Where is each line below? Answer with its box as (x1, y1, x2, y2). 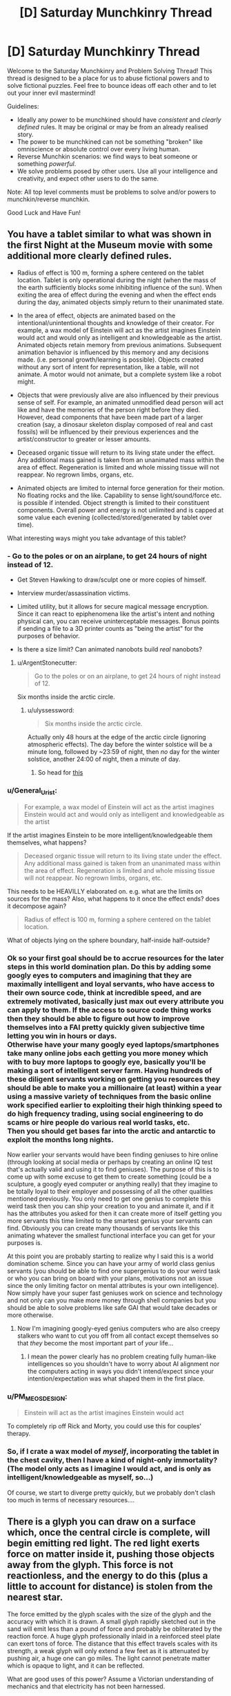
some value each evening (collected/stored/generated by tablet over (17, 513, 212, 522)
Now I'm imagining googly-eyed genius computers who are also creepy (17, 1324, 221, 1332)
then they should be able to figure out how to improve (7, 1013, 190, 1023)
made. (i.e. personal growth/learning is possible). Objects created (17, 355, 204, 364)
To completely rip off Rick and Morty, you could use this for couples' (7, 1422, 202, 1430)
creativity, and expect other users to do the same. (17, 174, 159, 183)
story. (17, 130, 34, 138)
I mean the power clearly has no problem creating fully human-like (27, 1352, 217, 1361)
